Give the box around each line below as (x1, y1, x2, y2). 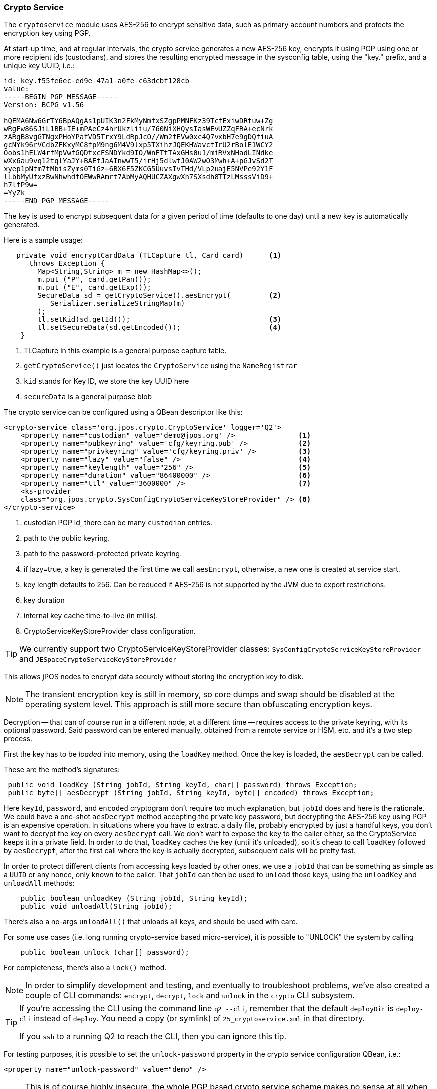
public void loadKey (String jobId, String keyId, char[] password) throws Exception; (8, 781, 358, 789)
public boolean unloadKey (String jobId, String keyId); (20, 894, 248, 903)
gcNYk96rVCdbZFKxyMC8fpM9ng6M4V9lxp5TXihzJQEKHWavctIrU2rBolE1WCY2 (4, 141, 273, 149)
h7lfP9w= (4, 181, 38, 189)
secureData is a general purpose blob (24, 392, 152, 401)
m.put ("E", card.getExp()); (37, 283, 152, 292)
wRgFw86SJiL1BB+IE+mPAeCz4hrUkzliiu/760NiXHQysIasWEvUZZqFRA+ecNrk (4, 125, 273, 133)
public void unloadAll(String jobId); (20, 902, 173, 911)
